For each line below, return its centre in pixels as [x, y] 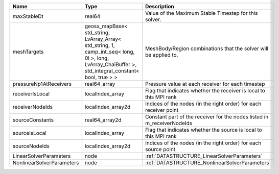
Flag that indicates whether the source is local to [204, 130]
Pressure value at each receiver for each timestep [205, 84]
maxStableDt [28, 16]
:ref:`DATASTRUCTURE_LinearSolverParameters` [204, 156]
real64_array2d [103, 120]
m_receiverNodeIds [169, 123]
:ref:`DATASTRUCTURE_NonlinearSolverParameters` [208, 163]
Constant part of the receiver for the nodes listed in [207, 117]
